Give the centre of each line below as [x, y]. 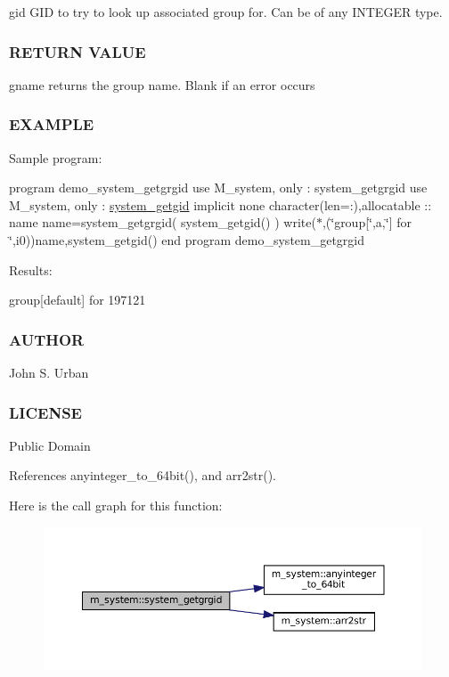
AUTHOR [47, 339]
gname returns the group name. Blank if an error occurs [162, 84]
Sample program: [56, 157]
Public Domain [50, 445]
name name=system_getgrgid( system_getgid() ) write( [163, 222]
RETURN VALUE [78, 51]
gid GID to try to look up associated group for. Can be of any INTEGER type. [226, 12]
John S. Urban [49, 372]
